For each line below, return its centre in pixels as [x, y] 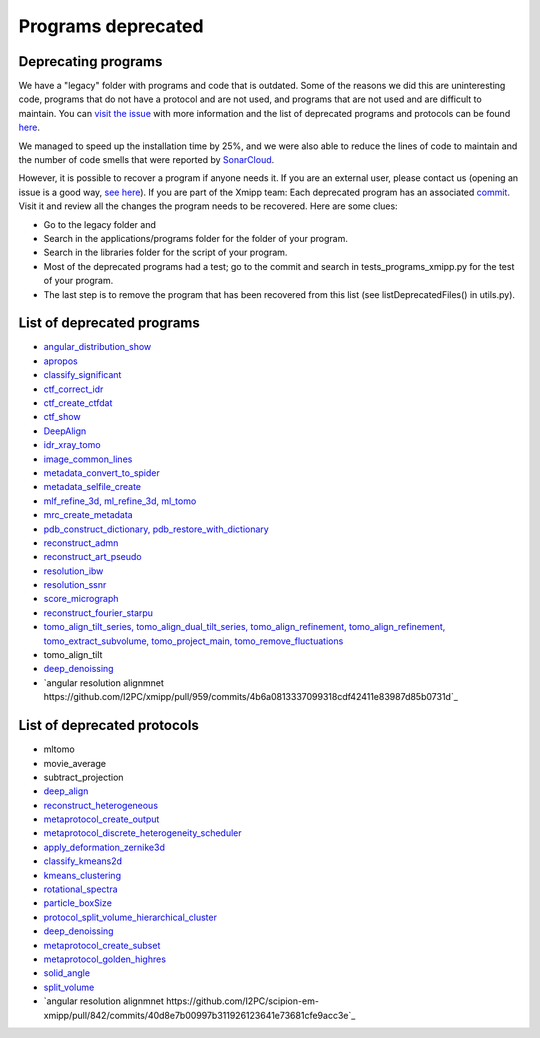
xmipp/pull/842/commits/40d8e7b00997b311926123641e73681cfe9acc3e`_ [199, 1015]
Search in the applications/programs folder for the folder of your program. [196, 238]
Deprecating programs [90, 61]
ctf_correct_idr [73, 389]
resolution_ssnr [75, 585]
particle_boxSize [77, 903]
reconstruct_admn [81, 542]
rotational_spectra [81, 889]
